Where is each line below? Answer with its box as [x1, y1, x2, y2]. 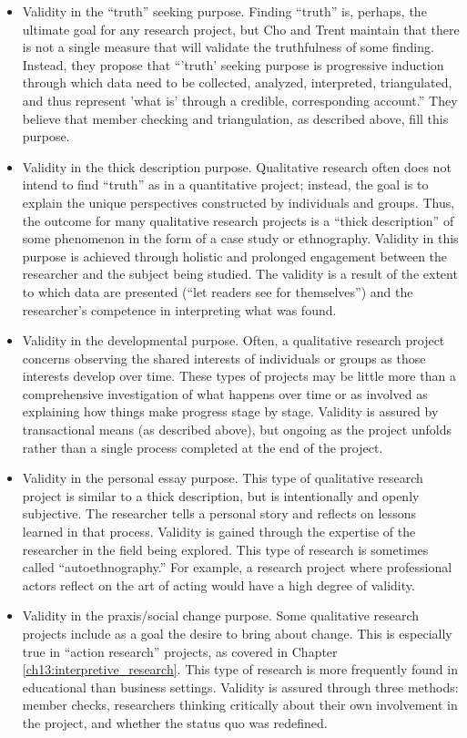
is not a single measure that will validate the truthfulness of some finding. [22, 37, 434, 56]
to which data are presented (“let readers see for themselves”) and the [22, 282, 413, 301]
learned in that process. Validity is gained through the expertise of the [22, 522, 416, 541]
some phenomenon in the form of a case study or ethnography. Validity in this [22, 229, 459, 248]
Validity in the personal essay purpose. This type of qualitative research [22, 468, 423, 487]
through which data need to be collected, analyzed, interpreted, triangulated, [22, 73, 452, 92]
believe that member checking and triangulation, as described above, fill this [22, 108, 449, 128]
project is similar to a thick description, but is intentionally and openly [22, 486, 420, 505]
